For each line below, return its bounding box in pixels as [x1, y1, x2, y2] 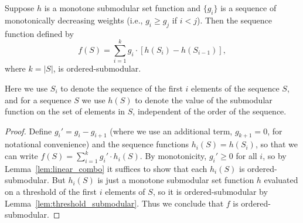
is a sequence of [220, 2, 277, 13]
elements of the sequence [191, 82, 280, 94]
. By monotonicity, [139, 150, 207, 162]
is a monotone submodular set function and [44, 2, 200, 13]
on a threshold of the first [5, 185, 97, 198]
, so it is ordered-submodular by [152, 185, 268, 198]
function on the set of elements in [5, 105, 125, 117]
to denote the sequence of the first [60, 82, 183, 94]
